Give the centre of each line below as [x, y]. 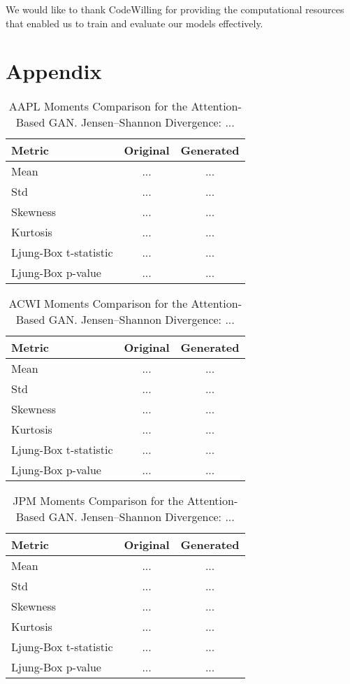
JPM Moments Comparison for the [98, 501]
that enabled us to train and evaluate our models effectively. [134, 23]
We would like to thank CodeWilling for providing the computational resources [175, 9]
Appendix [54, 71]
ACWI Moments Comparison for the [98, 304]
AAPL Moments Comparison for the [98, 106]
